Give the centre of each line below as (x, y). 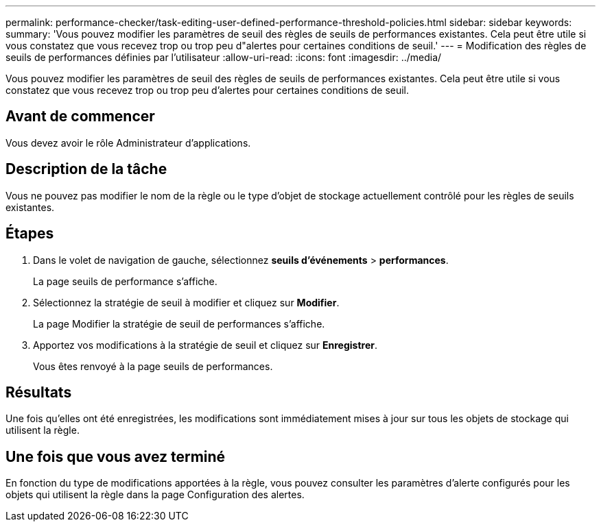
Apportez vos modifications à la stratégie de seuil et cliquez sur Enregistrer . (205, 345)
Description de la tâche (86, 169)
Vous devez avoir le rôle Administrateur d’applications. (128, 143)
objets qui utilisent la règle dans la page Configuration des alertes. (155, 495)
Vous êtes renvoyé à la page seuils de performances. (153, 366)
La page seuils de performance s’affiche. (125, 281)
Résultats (39, 392)
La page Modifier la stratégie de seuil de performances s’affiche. (179, 323)
